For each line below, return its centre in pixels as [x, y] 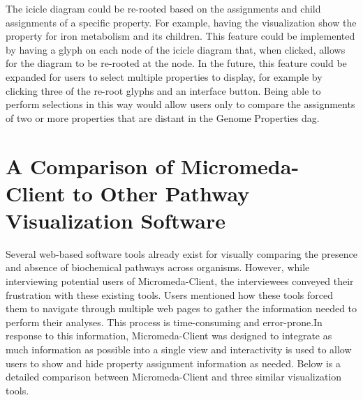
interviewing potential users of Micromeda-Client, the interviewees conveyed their [180, 281]
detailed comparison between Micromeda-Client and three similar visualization [174, 377]
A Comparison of [90, 166]
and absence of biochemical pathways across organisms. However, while [158, 267]
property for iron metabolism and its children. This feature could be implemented [180, 36]
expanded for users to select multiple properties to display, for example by [164, 76]
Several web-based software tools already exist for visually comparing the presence [181, 253]
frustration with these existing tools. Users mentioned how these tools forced [169, 294]
